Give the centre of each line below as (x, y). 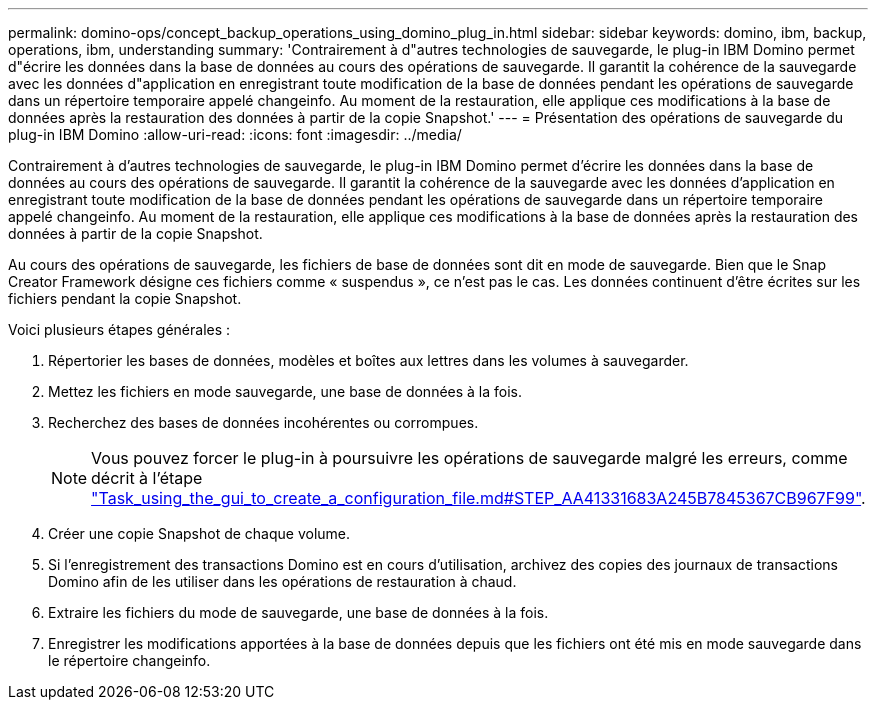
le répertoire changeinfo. (129, 660)
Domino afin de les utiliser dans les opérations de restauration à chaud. (282, 581)
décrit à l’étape (147, 478)
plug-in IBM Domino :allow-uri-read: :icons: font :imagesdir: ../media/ (235, 134)
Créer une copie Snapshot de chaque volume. (199, 533)
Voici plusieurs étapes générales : (119, 329)
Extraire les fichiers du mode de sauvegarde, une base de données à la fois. (298, 612)
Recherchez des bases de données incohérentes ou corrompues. (263, 422)
